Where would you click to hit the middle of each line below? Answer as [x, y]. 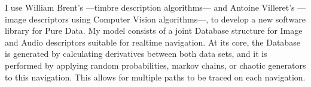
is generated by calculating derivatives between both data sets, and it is [136, 54]
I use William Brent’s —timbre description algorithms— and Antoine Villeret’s [150, 7]
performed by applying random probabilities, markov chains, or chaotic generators [155, 65]
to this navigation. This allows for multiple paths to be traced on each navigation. [155, 77]
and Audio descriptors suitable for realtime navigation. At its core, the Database [153, 42]
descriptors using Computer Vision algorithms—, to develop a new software [167, 19]
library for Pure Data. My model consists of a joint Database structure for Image [154, 30]
